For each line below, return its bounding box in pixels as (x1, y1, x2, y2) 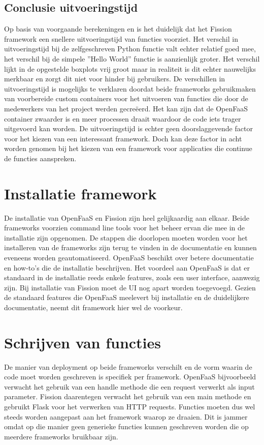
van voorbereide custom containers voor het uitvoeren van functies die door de (4, 93, 248, 104)
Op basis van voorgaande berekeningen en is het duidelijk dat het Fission (4, 23, 232, 34)
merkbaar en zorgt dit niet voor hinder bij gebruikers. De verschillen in (4, 73, 225, 84)
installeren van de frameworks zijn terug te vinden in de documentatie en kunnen (4, 242, 257, 253)
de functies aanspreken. (4, 153, 77, 163)
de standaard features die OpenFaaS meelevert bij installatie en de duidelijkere (4, 292, 249, 303)
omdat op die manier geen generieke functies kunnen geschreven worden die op (4, 421, 249, 432)
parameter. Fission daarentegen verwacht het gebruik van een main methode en (4, 391, 251, 402)
